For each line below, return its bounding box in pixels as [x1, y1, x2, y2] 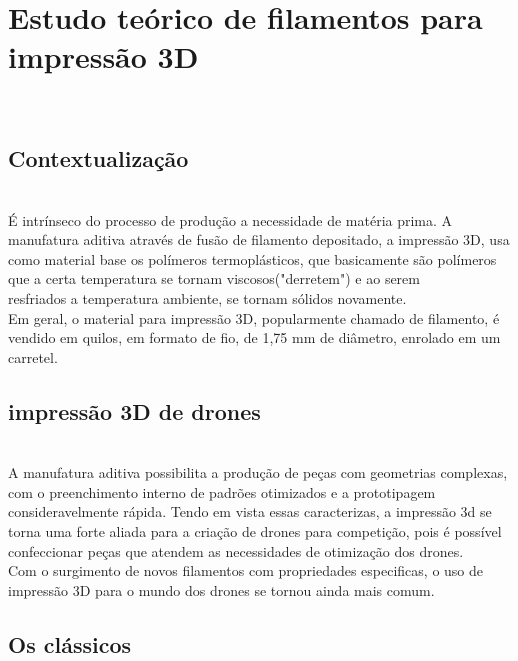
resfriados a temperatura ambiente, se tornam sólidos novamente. [8, 288, 407, 309]
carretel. [8, 346, 58, 367]
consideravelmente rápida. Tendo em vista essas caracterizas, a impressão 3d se [8, 501, 492, 522]
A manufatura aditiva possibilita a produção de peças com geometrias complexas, [8, 462, 508, 483]
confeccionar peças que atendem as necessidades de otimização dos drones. [8, 540, 464, 561]
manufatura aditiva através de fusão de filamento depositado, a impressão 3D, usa [8, 229, 510, 250]
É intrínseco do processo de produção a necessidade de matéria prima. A [8, 209, 453, 230]
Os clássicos [8, 628, 131, 659]
